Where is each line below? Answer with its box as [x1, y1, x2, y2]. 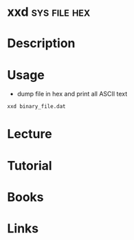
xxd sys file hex [7, 4, 91, 20]
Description [7, 36, 76, 52]
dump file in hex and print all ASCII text [16, 90, 128, 98]
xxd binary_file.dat [7, 103, 67, 110]
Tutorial [7, 157, 53, 173]
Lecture [7, 127, 53, 142]
